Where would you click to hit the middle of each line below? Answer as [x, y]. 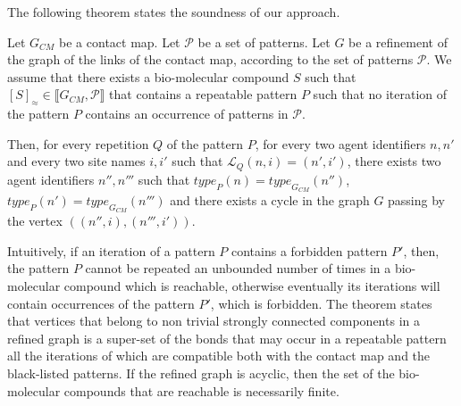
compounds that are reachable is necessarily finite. [201, 390]
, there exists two [394, 161]
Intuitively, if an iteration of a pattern [111, 250]
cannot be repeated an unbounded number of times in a [238, 268]
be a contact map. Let [120, 41]
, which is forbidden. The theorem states [321, 303]
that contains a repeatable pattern [203, 94]
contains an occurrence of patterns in [187, 114]
